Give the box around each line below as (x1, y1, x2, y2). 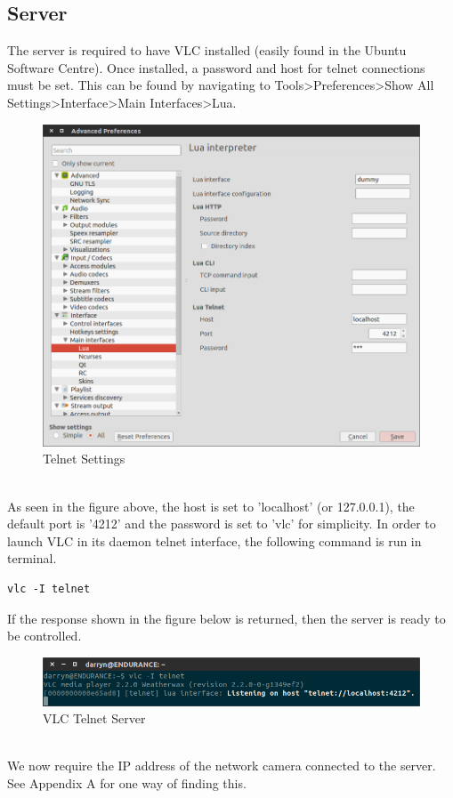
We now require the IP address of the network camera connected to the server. (7, 756, 436, 775)
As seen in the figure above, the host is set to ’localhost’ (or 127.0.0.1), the (7, 496, 415, 515)
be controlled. (7, 626, 82, 645)
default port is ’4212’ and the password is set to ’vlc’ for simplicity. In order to (7, 514, 436, 533)
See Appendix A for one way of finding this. (7, 773, 247, 792)
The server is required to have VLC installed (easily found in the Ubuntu (7, 41, 407, 60)
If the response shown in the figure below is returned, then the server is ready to (7, 609, 446, 627)
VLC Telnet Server (43, 709, 146, 728)
